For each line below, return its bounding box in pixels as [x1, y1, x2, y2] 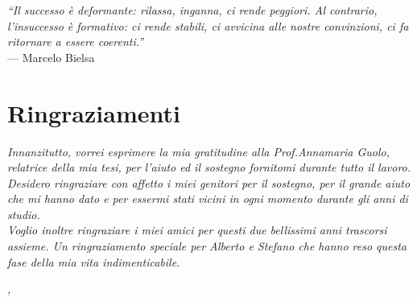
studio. [7, 205, 40, 222]
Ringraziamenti [7, 96, 180, 129]
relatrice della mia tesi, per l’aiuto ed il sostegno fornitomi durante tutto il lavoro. [7, 159, 411, 176]
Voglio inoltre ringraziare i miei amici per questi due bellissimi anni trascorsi [7, 221, 387, 238]
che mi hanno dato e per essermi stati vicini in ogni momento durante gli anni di [7, 190, 408, 207]
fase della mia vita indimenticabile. [7, 253, 180, 270]
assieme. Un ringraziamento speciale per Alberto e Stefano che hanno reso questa [7, 238, 407, 254]
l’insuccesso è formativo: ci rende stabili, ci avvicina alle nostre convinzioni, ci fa [7, 17, 409, 34]
